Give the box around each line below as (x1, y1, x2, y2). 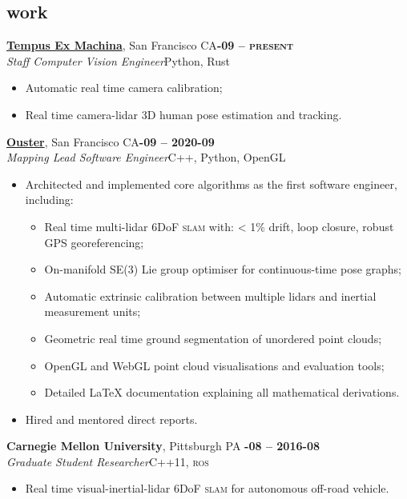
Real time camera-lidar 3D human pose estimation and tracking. (25, 106, 342, 122)
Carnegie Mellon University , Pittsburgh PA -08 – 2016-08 (6, 437, 320, 454)
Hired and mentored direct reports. (25, 410, 198, 427)
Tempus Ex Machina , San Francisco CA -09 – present (6, 37, 294, 54)
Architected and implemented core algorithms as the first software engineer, (25, 175, 397, 192)
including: (25, 191, 74, 208)
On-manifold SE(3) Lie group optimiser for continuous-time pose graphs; (44, 261, 401, 277)
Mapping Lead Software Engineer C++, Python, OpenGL (6, 149, 286, 166)
